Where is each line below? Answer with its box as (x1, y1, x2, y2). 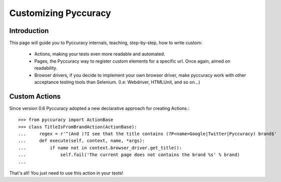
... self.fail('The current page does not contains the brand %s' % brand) (18, 152, 240, 157)
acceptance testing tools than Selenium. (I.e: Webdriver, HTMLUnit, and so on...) (34, 79, 200, 85)
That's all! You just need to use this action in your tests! (9, 170, 124, 176)
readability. (34, 65, 58, 71)
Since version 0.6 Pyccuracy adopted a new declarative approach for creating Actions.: (9, 105, 190, 111)
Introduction (9, 26, 49, 35)
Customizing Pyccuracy (9, 7, 111, 18)
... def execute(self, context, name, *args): (18, 138, 145, 143)
